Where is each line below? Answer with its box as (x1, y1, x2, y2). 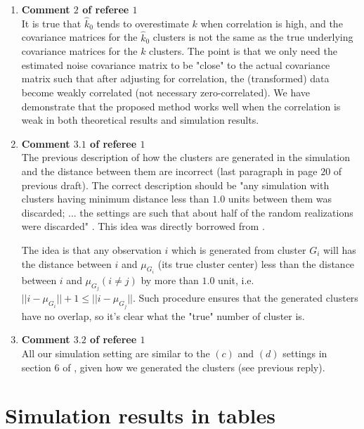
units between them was (228, 191, 332, 206)
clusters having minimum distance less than (21, 191, 209, 206)
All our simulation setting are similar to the (21, 346, 210, 361)
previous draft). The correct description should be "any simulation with (21, 177, 330, 192)
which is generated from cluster (171, 242, 306, 257)
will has (323, 242, 356, 257)
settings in (282, 346, 327, 361)
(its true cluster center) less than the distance (157, 256, 355, 271)
